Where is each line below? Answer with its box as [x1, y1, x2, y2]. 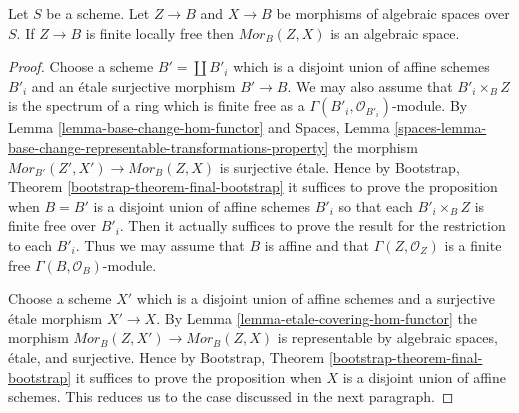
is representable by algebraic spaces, [277, 327, 498, 348]
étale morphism [8, 307, 103, 328]
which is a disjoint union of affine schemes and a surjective [136, 288, 496, 309]
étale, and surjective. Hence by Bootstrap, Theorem [8, 346, 325, 367]
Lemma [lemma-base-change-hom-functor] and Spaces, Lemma [8, 117, 390, 138]
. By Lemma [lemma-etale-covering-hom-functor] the [156, 307, 478, 328]
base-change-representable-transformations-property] [8, 136, 329, 157]
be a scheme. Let [46, 3, 150, 23]
